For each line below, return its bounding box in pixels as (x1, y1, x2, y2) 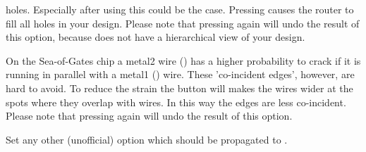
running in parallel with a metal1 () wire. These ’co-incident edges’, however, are (6, 67, 355, 82)
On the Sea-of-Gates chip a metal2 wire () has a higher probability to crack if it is (6, 53, 361, 68)
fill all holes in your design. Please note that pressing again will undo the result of (6, 15, 360, 30)
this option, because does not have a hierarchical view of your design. (6, 30, 305, 44)
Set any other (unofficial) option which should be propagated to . (6, 132, 288, 146)
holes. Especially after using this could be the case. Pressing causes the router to (6, 2, 354, 16)
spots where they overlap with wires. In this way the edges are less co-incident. (6, 94, 346, 109)
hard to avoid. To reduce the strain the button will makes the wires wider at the (6, 80, 353, 95)
